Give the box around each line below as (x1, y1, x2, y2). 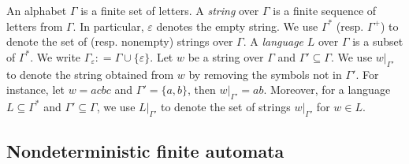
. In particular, (73, 17, 144, 34)
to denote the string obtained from (6, 65, 174, 82)
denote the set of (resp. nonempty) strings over (6, 33, 233, 50)
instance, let (6, 81, 65, 98)
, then (188, 81, 216, 98)
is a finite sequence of (273, 2, 377, 18)
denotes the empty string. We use (156, 17, 318, 34)
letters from (6, 17, 63, 34)
